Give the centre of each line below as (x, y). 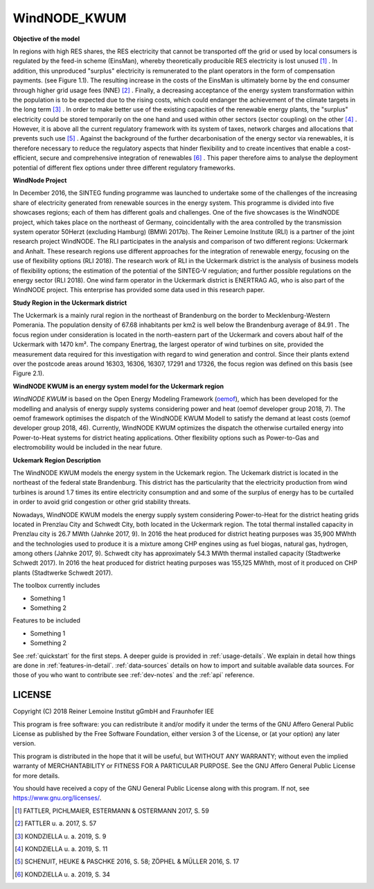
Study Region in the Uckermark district (70, 303)
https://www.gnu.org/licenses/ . (57, 798)
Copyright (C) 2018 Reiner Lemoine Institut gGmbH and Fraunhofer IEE (114, 711)
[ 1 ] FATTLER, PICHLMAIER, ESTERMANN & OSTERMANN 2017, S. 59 (112, 811)
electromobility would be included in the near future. (88, 447)
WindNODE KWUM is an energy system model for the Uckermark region (118, 386)
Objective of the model (46, 39)
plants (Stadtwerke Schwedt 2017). (63, 573)
